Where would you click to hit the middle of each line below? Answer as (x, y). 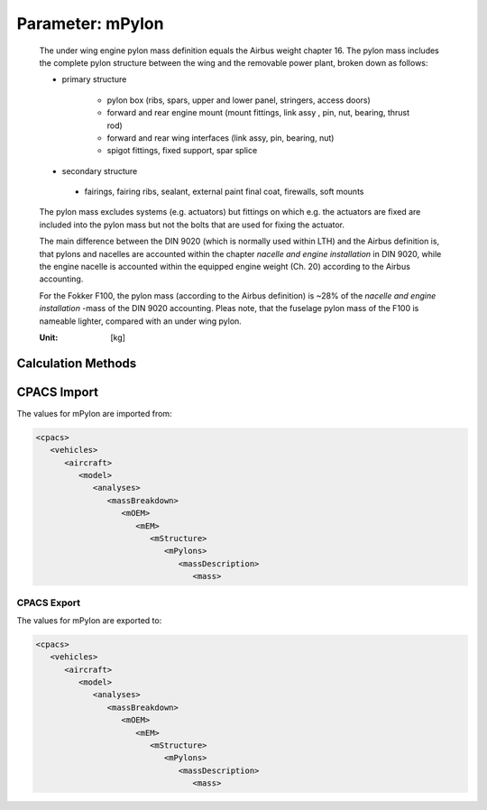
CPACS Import (58, 392)
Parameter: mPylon (90, 23)
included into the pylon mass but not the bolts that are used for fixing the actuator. (192, 225)
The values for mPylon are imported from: (94, 413)
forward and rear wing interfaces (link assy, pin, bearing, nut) (221, 138)
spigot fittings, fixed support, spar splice (182, 151)
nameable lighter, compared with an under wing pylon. (141, 321)
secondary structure (100, 170)
